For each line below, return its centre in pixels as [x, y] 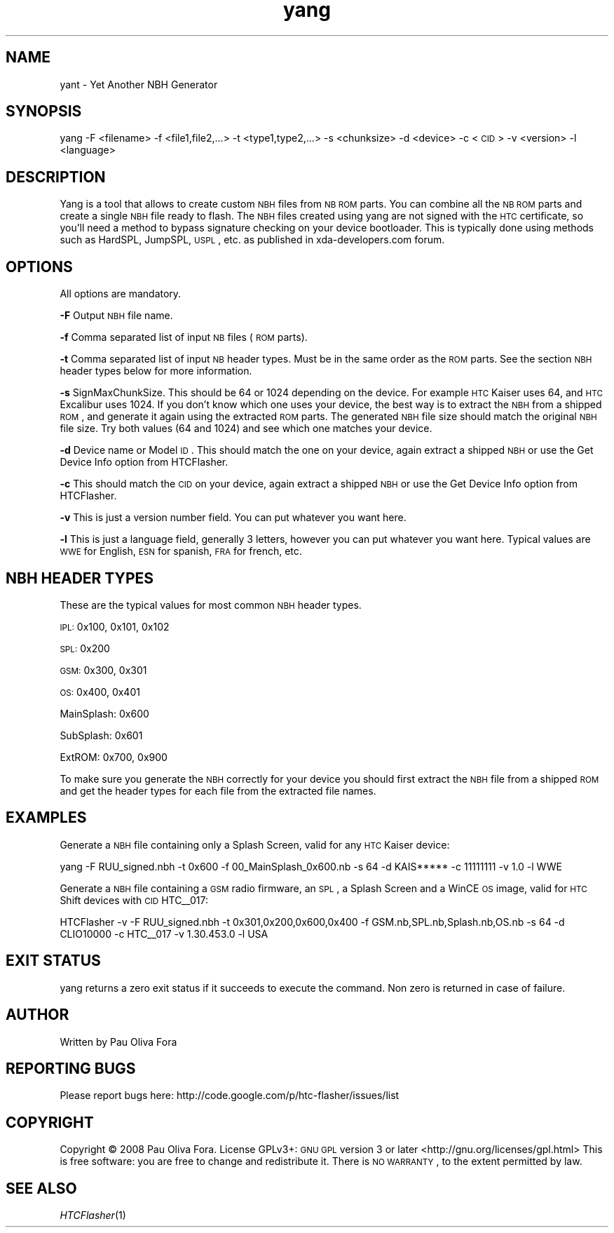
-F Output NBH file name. [116, 316]
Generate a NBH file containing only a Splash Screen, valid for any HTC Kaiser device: [255, 844]
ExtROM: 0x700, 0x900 [114, 757]
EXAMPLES [46, 818]
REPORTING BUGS [71, 1068]
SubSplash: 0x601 [101, 735]
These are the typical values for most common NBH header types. [211, 605]
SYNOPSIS [44, 112]
